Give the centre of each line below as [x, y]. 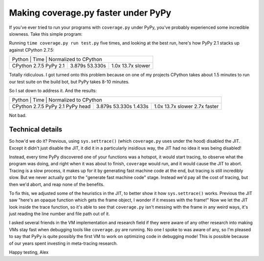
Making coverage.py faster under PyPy [90, 13]
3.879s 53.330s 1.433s [122, 107]
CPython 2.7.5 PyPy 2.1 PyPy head [51, 107]
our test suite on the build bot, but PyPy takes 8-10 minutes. [69, 82]
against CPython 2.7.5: [32, 50]
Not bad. [18, 115]
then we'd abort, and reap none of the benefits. [57, 184]
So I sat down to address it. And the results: [53, 90]
